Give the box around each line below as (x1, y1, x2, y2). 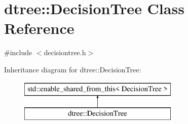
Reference (4, 18, 74, 38)
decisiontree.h (44, 47, 86, 58)
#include (4, 47, 32, 58)
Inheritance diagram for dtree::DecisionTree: (4, 64, 141, 74)
